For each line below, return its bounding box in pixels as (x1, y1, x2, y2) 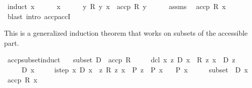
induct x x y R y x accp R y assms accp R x (7, 1, 226, 11)
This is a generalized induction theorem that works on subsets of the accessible (4, 28, 248, 38)
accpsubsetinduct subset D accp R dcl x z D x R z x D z (7, 54, 235, 65)
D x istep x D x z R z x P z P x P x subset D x (21, 64, 248, 74)
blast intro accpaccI (7, 11, 71, 21)
